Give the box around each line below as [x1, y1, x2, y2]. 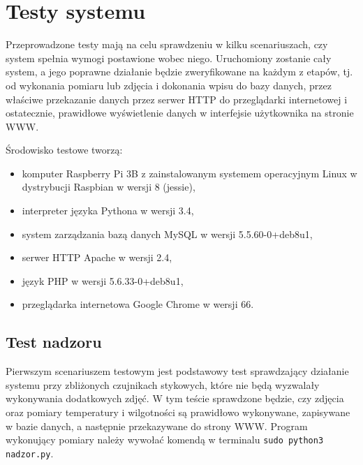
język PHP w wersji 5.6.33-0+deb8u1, [22, 273, 184, 288]
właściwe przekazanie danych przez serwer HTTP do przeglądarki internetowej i [6, 91, 348, 106]
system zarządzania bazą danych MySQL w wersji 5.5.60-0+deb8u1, [22, 226, 313, 241]
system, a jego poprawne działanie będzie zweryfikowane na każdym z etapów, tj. [6, 64, 353, 79]
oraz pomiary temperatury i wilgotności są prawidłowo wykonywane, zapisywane [6, 405, 350, 420]
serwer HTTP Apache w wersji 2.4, [22, 250, 172, 265]
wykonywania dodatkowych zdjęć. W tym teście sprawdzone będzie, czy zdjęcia [6, 391, 344, 406]
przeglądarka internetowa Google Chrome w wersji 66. [22, 297, 254, 311]
